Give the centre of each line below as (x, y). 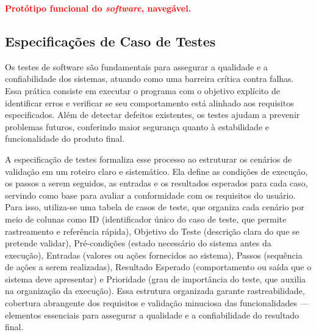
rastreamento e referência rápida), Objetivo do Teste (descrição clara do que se (152, 231)
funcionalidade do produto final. (65, 138)
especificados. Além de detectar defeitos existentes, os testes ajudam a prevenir (153, 115)
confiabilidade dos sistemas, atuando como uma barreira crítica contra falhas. (149, 79)
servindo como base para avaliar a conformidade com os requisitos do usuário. (150, 195)
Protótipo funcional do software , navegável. (98, 8)
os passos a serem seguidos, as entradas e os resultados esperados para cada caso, (156, 183)
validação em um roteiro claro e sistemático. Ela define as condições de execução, (156, 171)
